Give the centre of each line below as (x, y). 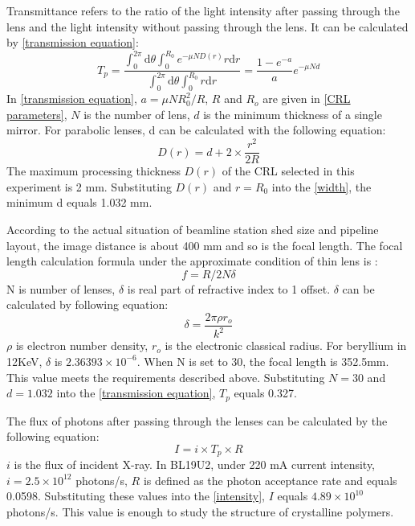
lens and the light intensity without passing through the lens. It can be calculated (207, 26)
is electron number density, (82, 345)
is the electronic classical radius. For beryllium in (286, 345)
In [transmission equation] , (72, 99)
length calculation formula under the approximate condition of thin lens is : (192, 261)
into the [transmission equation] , (136, 393)
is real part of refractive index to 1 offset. (229, 288)
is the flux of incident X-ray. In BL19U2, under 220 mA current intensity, (195, 464)
